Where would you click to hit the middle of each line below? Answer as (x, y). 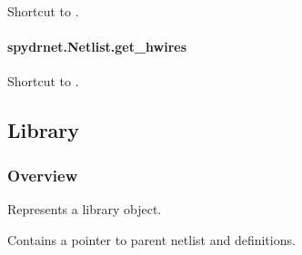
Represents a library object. (85, 208)
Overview (43, 175)
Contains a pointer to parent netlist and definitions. (151, 239)
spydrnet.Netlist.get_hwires (97, 47)
